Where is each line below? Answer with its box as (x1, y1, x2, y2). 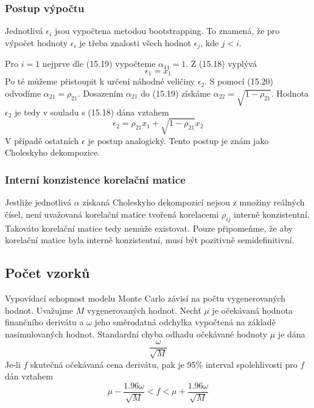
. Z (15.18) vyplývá (186, 57, 257, 70)
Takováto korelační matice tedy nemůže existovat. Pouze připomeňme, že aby (5, 221, 293, 234)
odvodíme (5, 86, 41, 99)
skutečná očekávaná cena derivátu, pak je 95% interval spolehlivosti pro (30, 358, 298, 370)
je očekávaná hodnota (212, 303, 293, 316)
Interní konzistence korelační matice (5, 171, 186, 187)
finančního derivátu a (5, 316, 84, 328)
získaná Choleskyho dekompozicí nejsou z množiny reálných (82, 196, 305, 209)
